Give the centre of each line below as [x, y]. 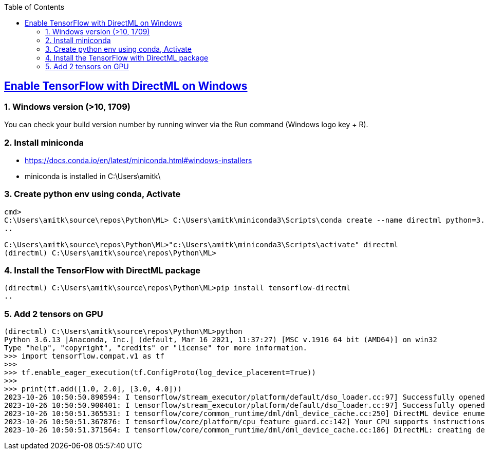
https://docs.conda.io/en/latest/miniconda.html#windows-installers [138, 160]
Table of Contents [34, 7]
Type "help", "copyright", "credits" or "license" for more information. [156, 348]
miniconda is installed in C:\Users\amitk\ [93, 176]
